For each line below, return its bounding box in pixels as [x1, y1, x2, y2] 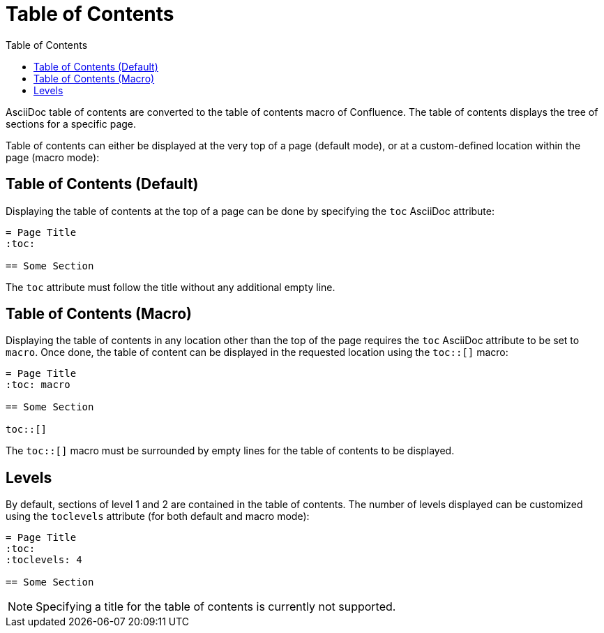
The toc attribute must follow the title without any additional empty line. [6, 281, 335, 293]
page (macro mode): [6, 151, 100, 163]
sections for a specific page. [6, 117, 137, 130]
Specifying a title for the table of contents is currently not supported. [36, 600, 396, 614]
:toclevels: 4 [6, 554, 82, 566]
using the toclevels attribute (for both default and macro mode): [6, 510, 310, 523]
